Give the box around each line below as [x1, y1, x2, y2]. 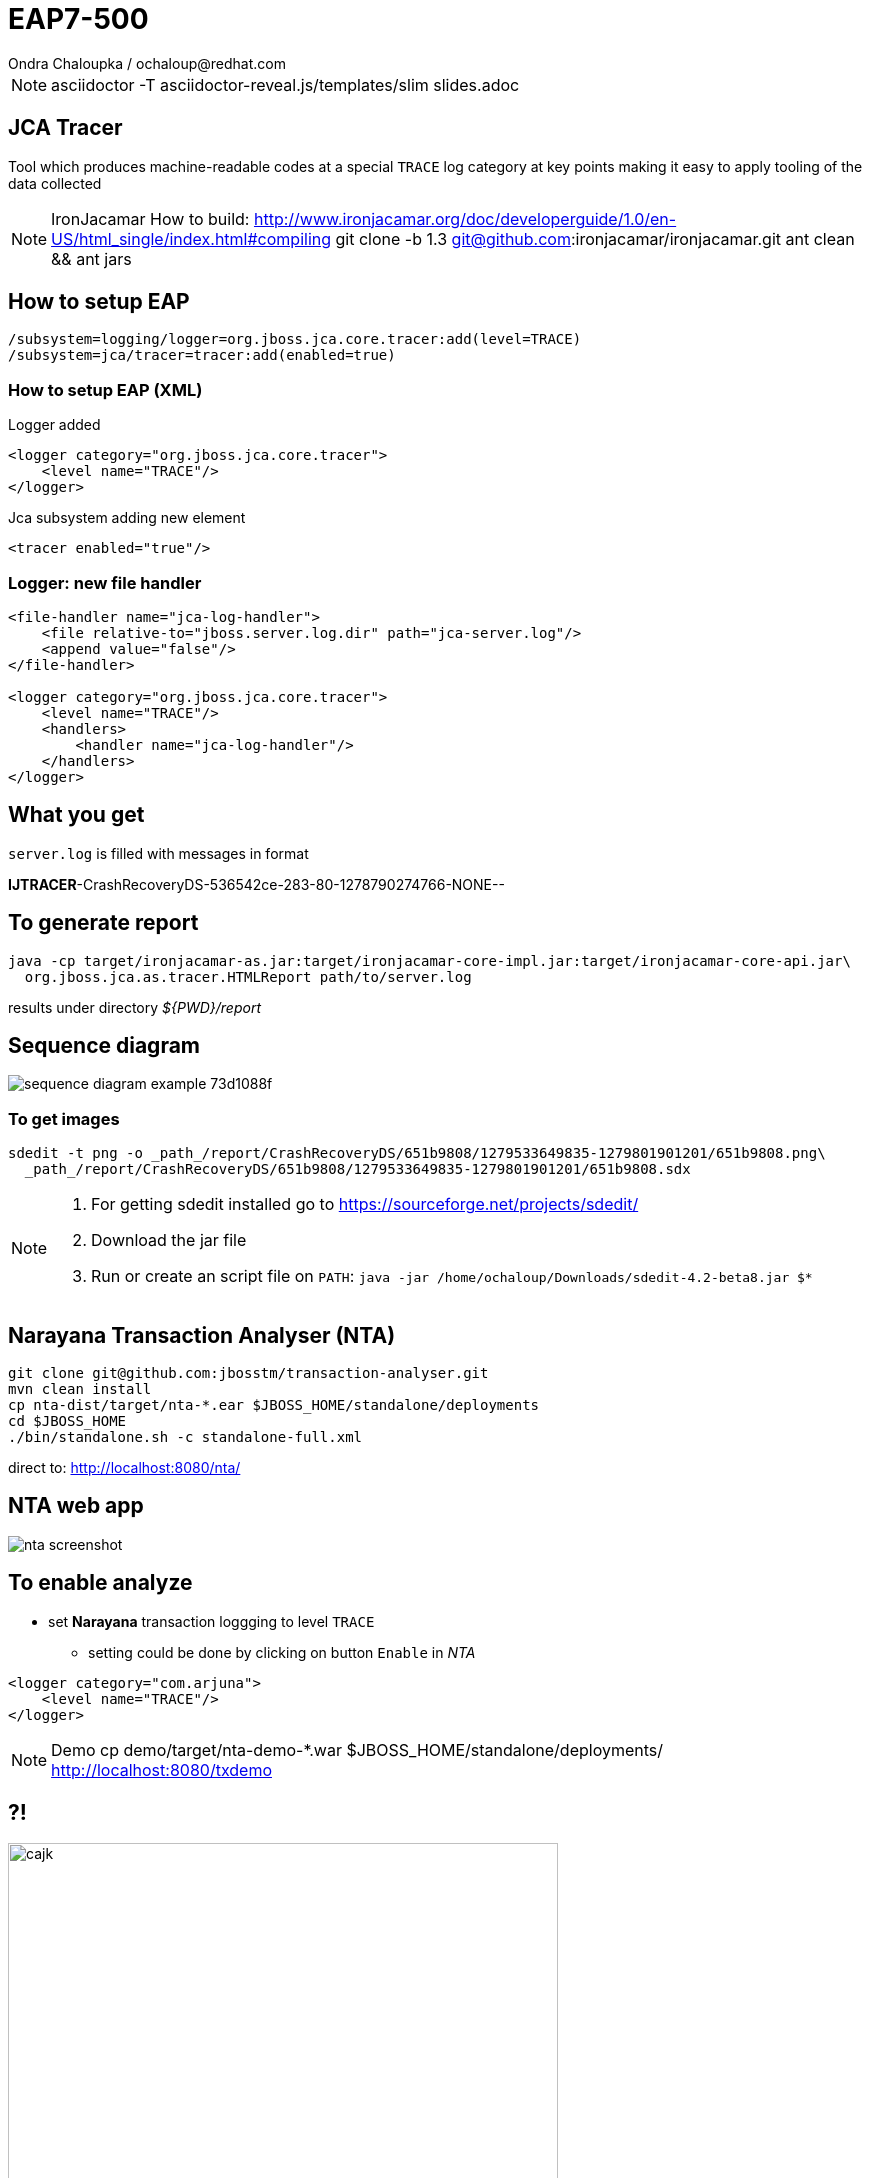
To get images [8, 1108, 120, 1129]
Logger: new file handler [8, 572, 202, 593]
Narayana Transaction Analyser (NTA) [8, 1322, 396, 1348]
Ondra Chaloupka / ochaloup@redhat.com [8, 54, 286, 72]
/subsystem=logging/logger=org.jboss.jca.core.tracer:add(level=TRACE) [8, 331, 582, 348]
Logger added [8, 416, 101, 434]
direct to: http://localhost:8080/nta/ [8, 1459, 241, 1477]
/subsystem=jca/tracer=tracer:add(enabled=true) [8, 347, 396, 364]
